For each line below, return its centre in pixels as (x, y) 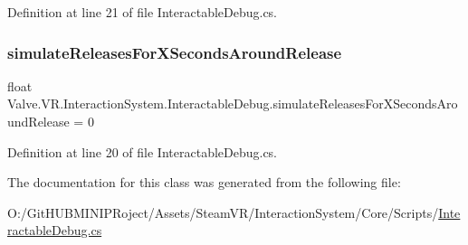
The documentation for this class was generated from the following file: (204, 182)
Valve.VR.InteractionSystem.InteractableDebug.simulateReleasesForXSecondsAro (233, 104)
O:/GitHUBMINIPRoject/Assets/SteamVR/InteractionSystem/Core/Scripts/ (223, 212)
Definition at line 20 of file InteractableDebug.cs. (143, 151)
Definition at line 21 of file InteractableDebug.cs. (143, 12)
